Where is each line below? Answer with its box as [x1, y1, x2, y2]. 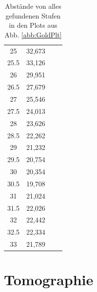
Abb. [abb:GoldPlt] [4, 29, 62, 39]
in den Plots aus [9, 20, 58, 30]
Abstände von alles [5, 1, 61, 11]
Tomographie [4, 270, 94, 290]
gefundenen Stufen [5, 10, 61, 20]
